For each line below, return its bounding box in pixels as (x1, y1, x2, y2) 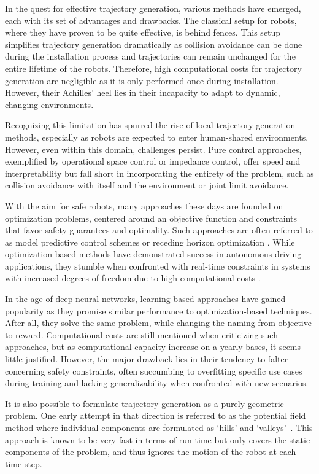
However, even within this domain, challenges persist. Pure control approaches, (5, 142, 302, 155)
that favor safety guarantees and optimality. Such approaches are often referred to (5, 223, 313, 236)
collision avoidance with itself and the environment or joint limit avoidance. (5, 179, 289, 192)
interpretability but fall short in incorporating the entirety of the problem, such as (5, 166, 314, 179)
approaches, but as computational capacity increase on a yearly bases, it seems (5, 340, 301, 353)
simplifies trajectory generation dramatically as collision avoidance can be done (5, 37, 302, 50)
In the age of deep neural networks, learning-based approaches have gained (5, 292, 286, 305)
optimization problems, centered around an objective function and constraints (5, 211, 298, 224)
